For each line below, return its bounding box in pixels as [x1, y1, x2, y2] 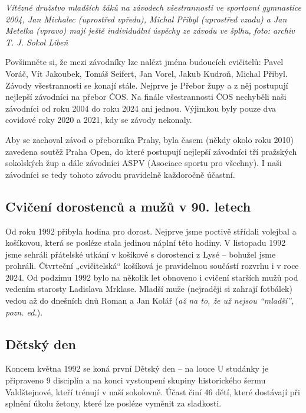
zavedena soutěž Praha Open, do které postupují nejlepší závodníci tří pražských [5, 145, 297, 157]
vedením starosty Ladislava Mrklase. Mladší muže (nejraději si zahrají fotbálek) [5, 282, 292, 295]
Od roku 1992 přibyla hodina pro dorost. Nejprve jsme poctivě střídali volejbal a [5, 225, 297, 237]
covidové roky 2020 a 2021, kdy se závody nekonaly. [5, 113, 192, 126]
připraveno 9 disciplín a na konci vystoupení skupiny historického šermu [5, 374, 266, 386]
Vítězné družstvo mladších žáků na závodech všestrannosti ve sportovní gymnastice [5, 1, 302, 13]
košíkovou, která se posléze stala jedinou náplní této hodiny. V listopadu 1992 [5, 236, 286, 249]
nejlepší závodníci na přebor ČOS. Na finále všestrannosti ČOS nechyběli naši [5, 90, 287, 103]
